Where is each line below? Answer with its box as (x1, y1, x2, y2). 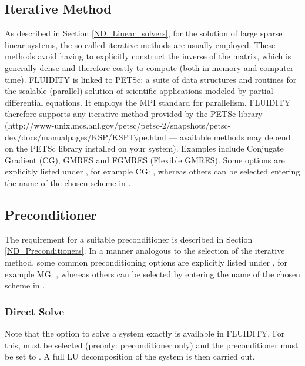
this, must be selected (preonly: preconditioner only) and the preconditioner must (5, 338, 299, 351)
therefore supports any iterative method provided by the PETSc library (5, 108, 263, 120)
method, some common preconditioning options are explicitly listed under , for (5, 256, 288, 268)
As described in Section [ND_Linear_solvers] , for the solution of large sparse (5, 27, 283, 39)
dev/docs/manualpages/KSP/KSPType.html (5, 130, 166, 143)
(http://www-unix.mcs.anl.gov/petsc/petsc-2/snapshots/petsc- (5, 119, 231, 131)
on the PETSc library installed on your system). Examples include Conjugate (5, 142, 284, 155)
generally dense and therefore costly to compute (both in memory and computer (5, 61, 294, 73)
